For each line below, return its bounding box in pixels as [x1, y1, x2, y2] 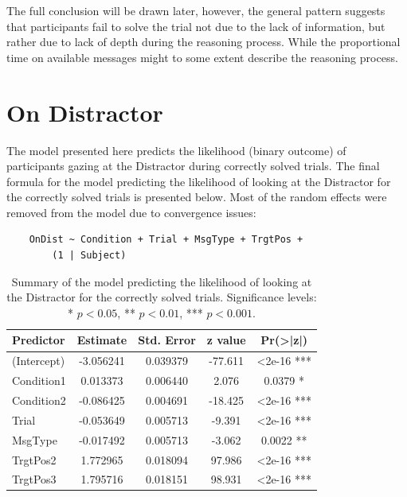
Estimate [76, 332, 127, 348]
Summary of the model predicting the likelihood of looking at [11, 273, 312, 289]
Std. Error [138, 332, 196, 348]
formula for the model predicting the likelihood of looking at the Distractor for [6, 173, 391, 189]
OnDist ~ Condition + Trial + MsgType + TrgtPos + [29, 234, 303, 246]
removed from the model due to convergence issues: [6, 204, 256, 220]
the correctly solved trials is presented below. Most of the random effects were [6, 188, 387, 205]
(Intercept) [12, 352, 65, 369]
